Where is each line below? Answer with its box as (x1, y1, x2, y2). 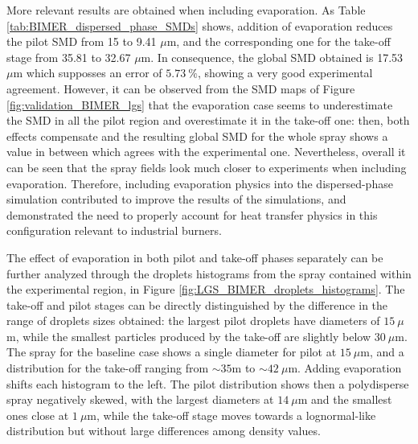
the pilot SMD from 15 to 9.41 (6, 33, 157, 50)
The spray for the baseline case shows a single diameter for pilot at (6, 343, 337, 360)
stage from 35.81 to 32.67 (6, 48, 131, 65)
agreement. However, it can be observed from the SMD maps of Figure (6, 80, 355, 97)
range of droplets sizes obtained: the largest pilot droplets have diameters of (6, 312, 380, 329)
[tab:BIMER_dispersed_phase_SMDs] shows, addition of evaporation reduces (6, 17, 393, 34)
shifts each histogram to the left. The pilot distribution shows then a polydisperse (6, 375, 409, 392)
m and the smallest (297, 391, 392, 408)
